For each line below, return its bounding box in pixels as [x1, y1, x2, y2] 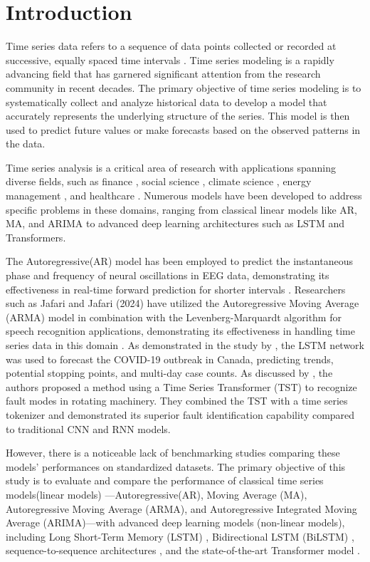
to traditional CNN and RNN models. [6, 421, 171, 436]
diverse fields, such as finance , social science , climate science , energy [6, 174, 312, 189]
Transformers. [6, 229, 66, 244]
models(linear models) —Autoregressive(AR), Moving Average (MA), [6, 486, 307, 501]
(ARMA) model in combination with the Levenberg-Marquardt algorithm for [6, 309, 342, 324]
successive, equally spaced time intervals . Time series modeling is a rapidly [6, 52, 334, 67]
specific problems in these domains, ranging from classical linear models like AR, [6, 202, 357, 217]
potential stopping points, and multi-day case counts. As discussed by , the [6, 365, 333, 380]
